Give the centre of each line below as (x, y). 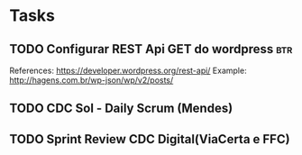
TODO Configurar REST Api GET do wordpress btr (151, 49)
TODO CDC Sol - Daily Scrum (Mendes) (121, 109)
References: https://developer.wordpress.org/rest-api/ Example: (128, 70)
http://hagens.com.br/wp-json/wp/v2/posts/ (92, 80)
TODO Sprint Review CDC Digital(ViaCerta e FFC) (150, 139)
